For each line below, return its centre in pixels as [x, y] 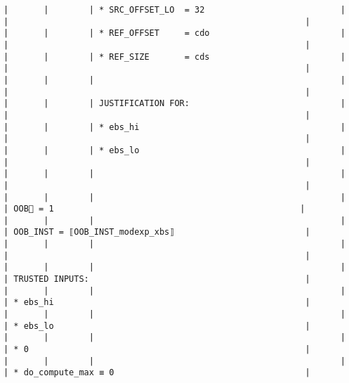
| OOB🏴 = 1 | [154, 209]
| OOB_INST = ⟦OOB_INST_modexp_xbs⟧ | [157, 232]
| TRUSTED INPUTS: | [157, 279]
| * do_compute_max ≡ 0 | [157, 373]
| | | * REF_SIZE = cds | [174, 57]
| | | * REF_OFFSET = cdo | [174, 33]
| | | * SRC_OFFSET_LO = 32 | [174, 10]
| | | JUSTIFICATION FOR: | [174, 104]
